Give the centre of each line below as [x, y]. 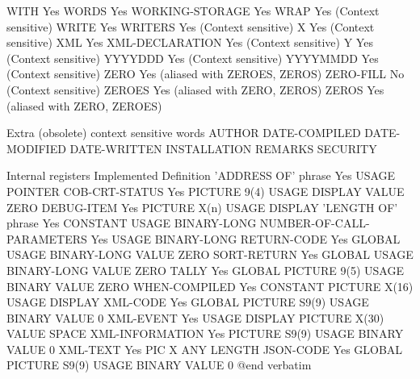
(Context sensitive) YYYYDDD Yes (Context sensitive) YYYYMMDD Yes [193, 58]
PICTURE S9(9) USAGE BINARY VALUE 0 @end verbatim [159, 365]
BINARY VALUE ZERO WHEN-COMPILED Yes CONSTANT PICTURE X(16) [210, 286]
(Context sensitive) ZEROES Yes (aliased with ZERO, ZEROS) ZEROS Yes [195, 89]
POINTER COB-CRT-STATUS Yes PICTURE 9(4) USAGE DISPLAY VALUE [206, 191]
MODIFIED [36, 148]
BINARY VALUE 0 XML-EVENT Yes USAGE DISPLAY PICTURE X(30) [195, 317]
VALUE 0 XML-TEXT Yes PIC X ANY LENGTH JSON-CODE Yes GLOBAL [205, 349]
